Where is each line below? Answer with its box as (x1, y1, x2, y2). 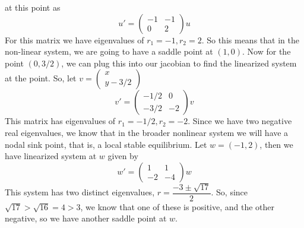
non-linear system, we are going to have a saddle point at (5, 45, 213, 58)
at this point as (5, 1, 61, 13)
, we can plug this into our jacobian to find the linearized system (61, 56, 297, 69)
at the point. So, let (5, 72, 77, 84)
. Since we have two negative (188, 115, 292, 127)
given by (107, 150, 138, 162)
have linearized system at (5, 150, 97, 162)
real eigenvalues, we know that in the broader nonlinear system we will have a (5, 126, 289, 138)
